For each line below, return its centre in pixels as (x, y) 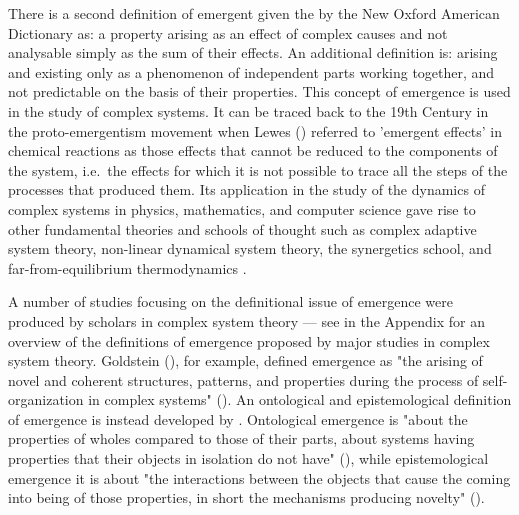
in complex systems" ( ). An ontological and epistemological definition (300, 399)
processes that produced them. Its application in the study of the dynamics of (246, 189)
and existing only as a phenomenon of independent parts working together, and (251, 71)
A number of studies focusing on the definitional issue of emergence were (230, 301)
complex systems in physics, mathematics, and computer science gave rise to (242, 208)
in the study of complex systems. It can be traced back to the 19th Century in (248, 110)
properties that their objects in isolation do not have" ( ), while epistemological (248, 458)
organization (46, 399)
